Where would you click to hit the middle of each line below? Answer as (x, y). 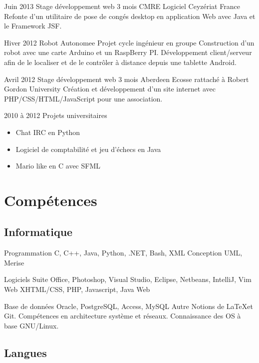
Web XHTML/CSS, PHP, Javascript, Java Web (77, 289)
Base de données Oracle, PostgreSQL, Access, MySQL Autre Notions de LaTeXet (129, 306)
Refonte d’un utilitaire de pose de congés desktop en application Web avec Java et (130, 16)
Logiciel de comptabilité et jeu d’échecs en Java (88, 149)
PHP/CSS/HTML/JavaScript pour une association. (83, 98)
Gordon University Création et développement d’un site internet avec (110, 89)
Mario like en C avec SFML (58, 166)
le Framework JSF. (33, 26)
